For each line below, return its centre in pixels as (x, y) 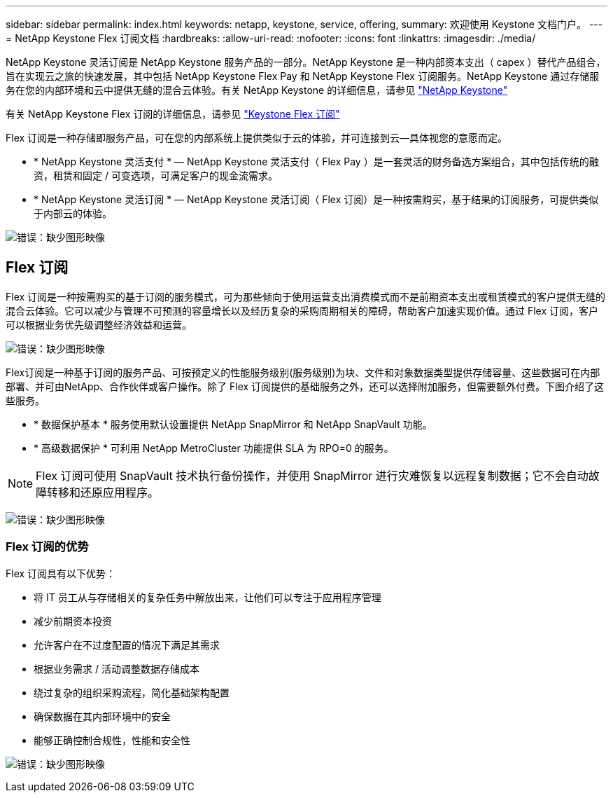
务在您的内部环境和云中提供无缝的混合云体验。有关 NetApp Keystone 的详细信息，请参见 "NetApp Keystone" (257, 90)
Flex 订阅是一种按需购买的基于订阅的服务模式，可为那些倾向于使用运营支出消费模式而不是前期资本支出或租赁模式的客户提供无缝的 (306, 296)
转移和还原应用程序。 (103, 492)
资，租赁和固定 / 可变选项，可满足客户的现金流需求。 (156, 176)
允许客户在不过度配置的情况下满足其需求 (127, 645)
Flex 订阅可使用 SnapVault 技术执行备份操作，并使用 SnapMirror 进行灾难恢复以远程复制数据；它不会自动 (312, 475)
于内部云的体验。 (73, 213)
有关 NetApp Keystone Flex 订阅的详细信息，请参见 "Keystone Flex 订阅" (173, 114)
